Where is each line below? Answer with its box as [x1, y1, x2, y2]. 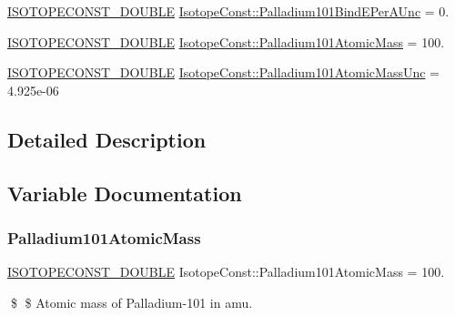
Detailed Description [7, 125, 207, 153]
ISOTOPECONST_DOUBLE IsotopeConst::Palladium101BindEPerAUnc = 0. [7, 2, 450, 20]
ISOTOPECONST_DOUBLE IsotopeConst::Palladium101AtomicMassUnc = [7, 63, 440, 82]
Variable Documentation [7, 178, 242, 207]
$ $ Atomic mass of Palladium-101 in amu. [10, 292, 253, 311]
